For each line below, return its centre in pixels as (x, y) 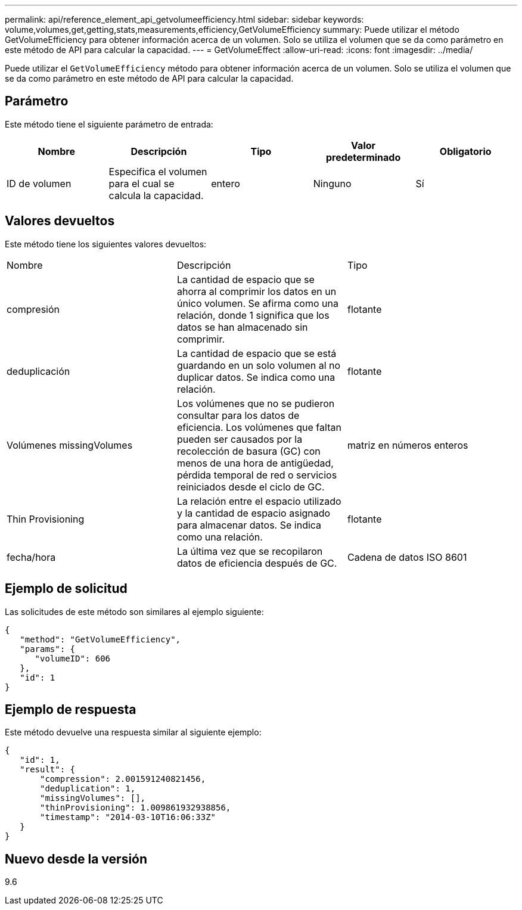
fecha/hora (31, 557)
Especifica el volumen (158, 171)
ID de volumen (39, 183)
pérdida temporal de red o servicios (257, 475)
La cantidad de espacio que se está (257, 353)
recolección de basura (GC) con (248, 451)
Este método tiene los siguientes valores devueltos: (106, 244)
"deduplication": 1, (88, 789)
